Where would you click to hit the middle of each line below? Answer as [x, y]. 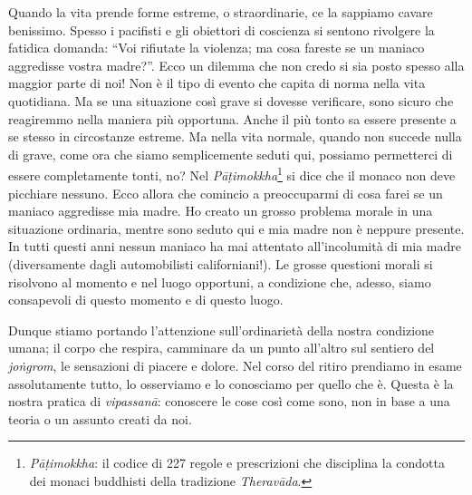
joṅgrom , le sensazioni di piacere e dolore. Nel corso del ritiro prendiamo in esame [235, 365]
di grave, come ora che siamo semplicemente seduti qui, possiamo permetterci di [231, 154]
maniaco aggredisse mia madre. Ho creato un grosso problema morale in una [221, 211]
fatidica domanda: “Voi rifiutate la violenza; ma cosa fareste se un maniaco [217, 48]
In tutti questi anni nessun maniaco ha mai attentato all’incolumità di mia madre [235, 246]
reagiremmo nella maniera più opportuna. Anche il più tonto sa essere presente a [232, 118]
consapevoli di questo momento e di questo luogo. [146, 300]
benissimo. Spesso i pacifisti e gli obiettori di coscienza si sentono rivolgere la [222, 29]
